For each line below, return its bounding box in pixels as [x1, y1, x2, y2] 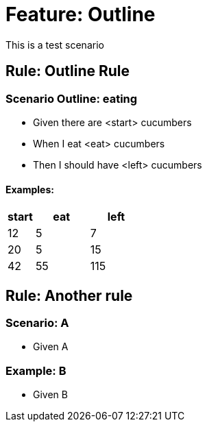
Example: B [5, 363, 66, 378]
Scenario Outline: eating [5, 91, 138, 106]
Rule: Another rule [5, 286, 133, 304]
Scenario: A [5, 316, 69, 330]
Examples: [5, 183, 54, 195]
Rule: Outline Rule [5, 62, 130, 80]
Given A [33, 341, 69, 353]
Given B [33, 389, 68, 401]
